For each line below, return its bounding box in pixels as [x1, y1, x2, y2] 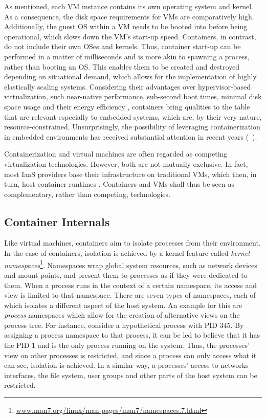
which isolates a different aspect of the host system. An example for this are [4, 299, 242, 310]
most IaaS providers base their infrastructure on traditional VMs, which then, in [4, 168, 257, 179]
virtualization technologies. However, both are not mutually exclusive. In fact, [4, 158, 248, 169]
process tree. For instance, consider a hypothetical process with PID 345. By [4, 319, 244, 330]
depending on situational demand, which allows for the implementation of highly [4, 71, 257, 82]
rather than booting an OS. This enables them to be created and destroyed [4, 61, 240, 72]
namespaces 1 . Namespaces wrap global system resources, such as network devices [4, 258, 257, 270]
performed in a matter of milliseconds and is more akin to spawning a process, [4, 51, 250, 61]
